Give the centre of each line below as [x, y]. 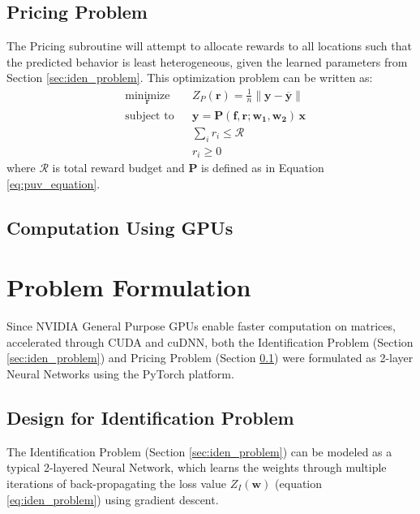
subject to [150, 116]
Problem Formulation [129, 287]
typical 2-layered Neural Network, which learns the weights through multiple [197, 467]
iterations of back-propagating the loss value [116, 483]
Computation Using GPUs [120, 227]
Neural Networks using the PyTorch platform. [120, 373]
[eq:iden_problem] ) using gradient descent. [113, 499]
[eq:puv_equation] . [54, 183]
